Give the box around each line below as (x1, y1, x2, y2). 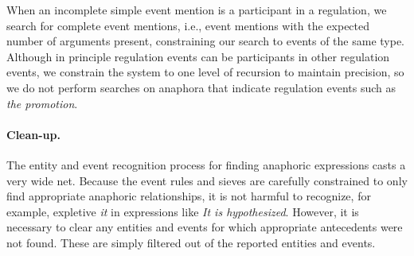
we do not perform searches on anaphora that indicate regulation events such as (6, 79, 396, 95)
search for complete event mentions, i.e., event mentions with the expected (6, 17, 370, 33)
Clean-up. (6, 126, 61, 142)
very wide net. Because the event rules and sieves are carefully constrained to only (6, 172, 408, 188)
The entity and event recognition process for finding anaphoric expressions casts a (6, 156, 406, 173)
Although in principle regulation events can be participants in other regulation (6, 48, 390, 64)
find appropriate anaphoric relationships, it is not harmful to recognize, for (6, 188, 371, 204)
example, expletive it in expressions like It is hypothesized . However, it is (6, 203, 359, 219)
